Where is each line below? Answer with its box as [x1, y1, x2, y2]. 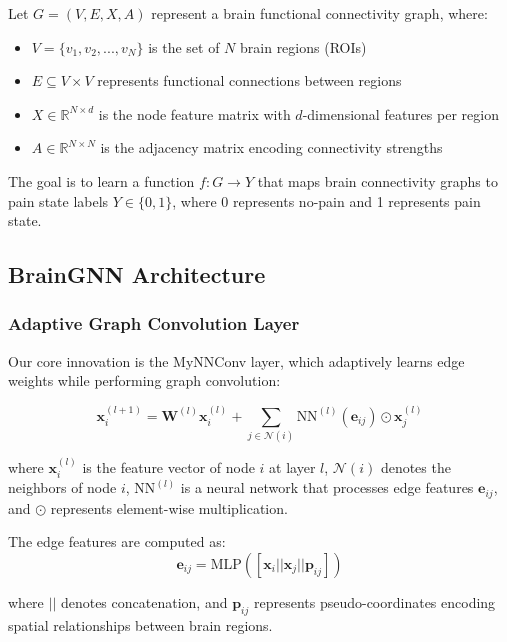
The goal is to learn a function [8, 170, 195, 191]
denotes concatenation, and [60, 591, 228, 612]
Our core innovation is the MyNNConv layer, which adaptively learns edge [8, 350, 465, 371]
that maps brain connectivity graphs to [257, 170, 498, 191]
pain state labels [8, 190, 109, 211]
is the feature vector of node [82, 456, 255, 477]
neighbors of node [8, 477, 117, 498]
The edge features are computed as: [8, 531, 226, 552]
